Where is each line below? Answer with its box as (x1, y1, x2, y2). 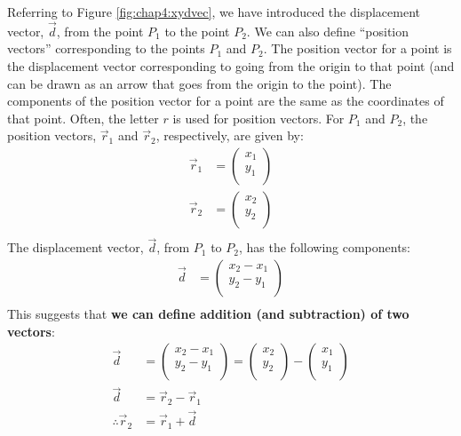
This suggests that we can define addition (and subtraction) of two (7, 304, 409, 322)
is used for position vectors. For (172, 108, 345, 127)
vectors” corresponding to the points (7, 39, 205, 58)
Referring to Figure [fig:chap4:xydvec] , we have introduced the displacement (7, 3, 420, 20)
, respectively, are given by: (155, 126, 304, 145)
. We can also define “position (246, 21, 409, 40)
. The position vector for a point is (263, 39, 452, 58)
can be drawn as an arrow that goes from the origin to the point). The (7, 74, 392, 92)
